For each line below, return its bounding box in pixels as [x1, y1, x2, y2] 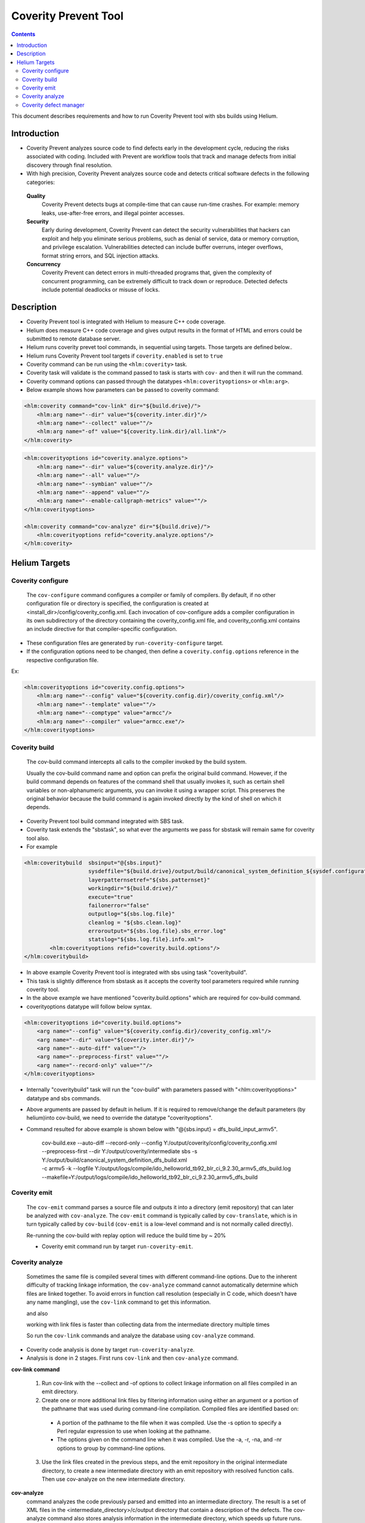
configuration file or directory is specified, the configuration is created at [26, 600, 209, 607]
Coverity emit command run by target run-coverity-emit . [41, 1243, 193, 1250]
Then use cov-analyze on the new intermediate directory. [41, 1475, 186, 1483]
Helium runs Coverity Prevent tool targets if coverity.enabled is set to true [26, 352, 223, 359]
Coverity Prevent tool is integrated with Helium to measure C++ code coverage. [26, 318, 226, 325]
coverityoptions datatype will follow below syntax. [26, 1003, 152, 1010]
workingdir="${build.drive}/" [88, 885, 179, 892]
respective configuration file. [26, 656, 99, 663]
